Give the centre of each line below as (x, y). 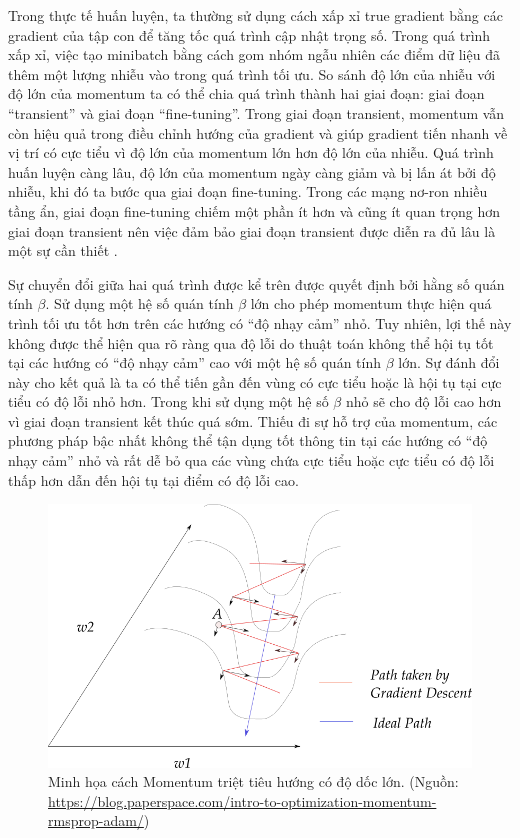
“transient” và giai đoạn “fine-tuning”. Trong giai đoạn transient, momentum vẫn (256, 112)
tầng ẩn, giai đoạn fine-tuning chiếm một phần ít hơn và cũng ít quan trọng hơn (254, 210)
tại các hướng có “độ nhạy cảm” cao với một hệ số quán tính (194, 362)
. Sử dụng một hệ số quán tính (139, 303)
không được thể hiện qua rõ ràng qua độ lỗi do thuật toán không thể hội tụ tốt (251, 342)
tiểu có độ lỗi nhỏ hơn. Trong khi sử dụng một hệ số (168, 401)
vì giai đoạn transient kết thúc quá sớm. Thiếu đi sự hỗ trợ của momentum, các (253, 420)
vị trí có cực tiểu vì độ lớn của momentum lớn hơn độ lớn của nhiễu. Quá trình (251, 152)
